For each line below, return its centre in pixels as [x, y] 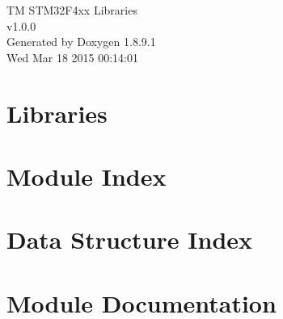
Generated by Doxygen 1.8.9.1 [81, 42]
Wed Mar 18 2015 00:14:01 [72, 57]
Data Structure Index [130, 239]
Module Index [87, 176]
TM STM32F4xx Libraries [72, 10]
